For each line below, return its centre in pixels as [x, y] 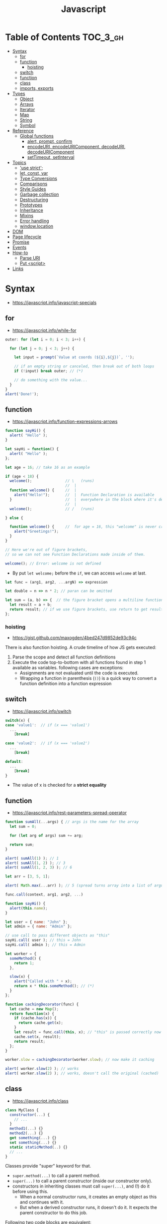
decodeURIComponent [51, 152]
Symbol [28, 125]
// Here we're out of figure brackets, [46, 550]
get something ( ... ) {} [33, 1138]
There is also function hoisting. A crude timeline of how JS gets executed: [81, 647]
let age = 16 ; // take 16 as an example [48, 467]
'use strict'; [31, 168]
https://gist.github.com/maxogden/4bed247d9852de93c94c [74, 638]
